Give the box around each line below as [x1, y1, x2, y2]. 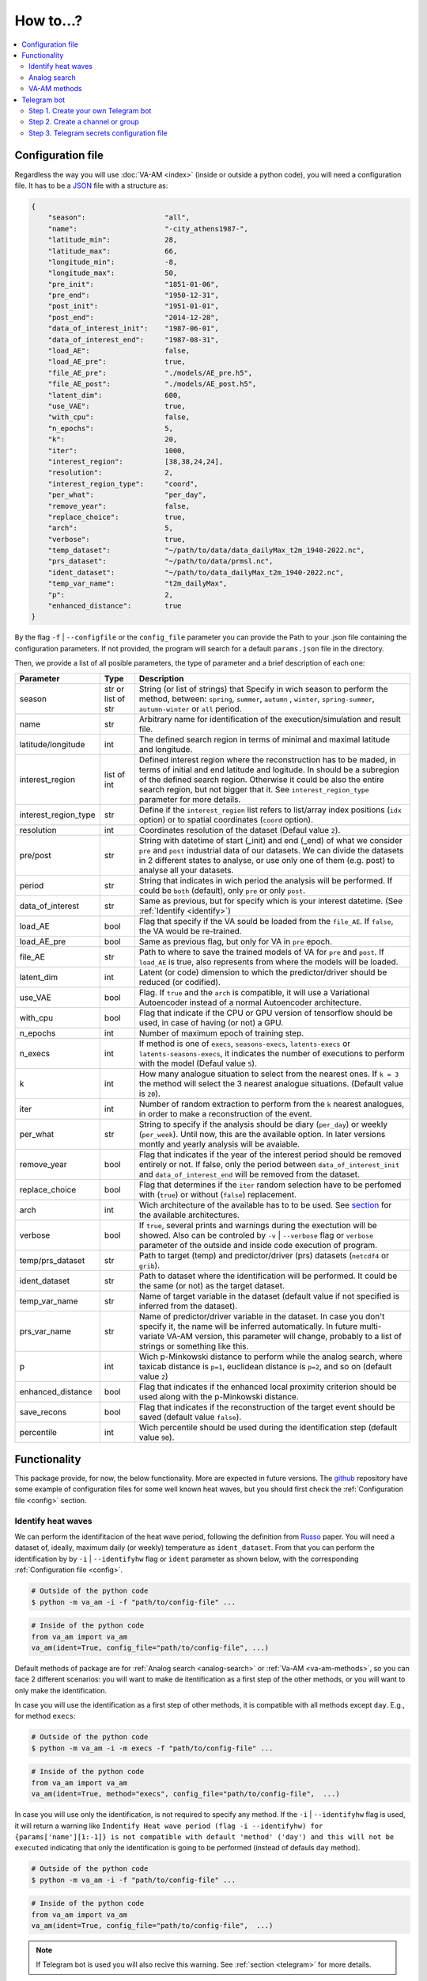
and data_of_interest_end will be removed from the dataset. [138, 1169, 360, 1180]
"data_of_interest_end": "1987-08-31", [47, 335, 219, 344]
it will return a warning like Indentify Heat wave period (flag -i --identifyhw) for [14, 1821, 323, 1830]
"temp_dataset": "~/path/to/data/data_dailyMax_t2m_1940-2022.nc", [47, 546, 365, 555]
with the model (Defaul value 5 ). [138, 1058, 257, 1069]
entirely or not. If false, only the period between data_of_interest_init [138, 1158, 399, 1170]
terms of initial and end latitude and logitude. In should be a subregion [138, 764, 399, 775]
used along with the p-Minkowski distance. [138, 1391, 300, 1402]
